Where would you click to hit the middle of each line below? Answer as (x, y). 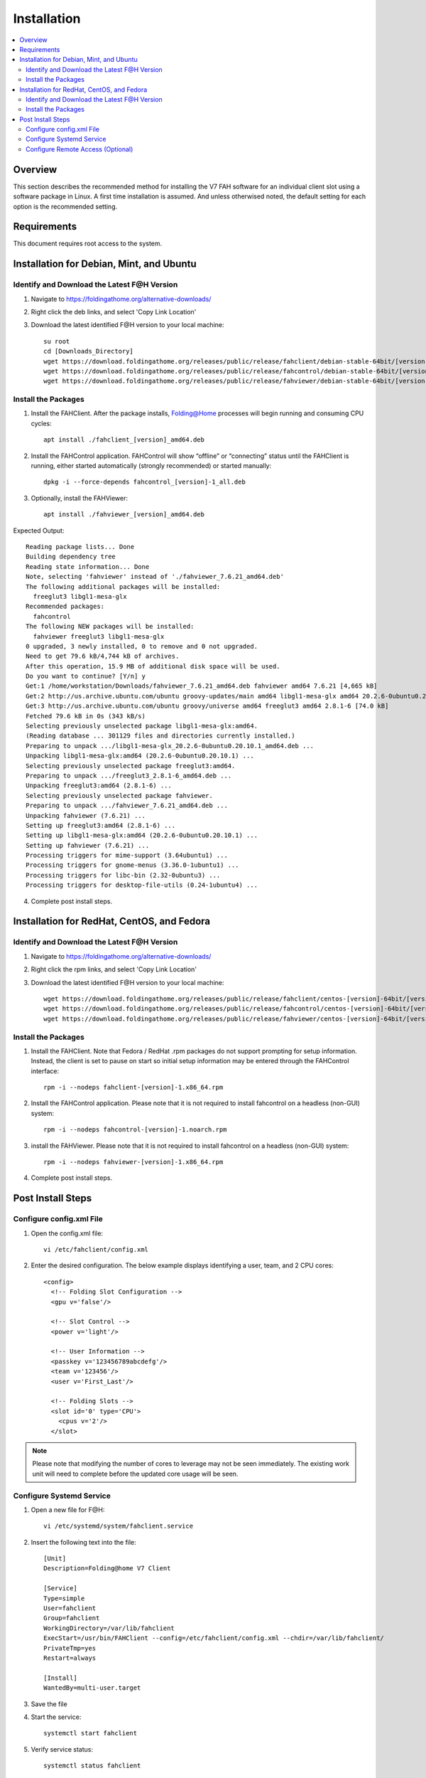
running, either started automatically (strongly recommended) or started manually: (151, 466)
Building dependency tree (71, 557)
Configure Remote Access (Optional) (80, 149)
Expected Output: (39, 531)
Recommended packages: (65, 607)
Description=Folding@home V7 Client (107, 1569)
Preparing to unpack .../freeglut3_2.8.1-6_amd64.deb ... (129, 776)
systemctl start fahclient (91, 1733)
